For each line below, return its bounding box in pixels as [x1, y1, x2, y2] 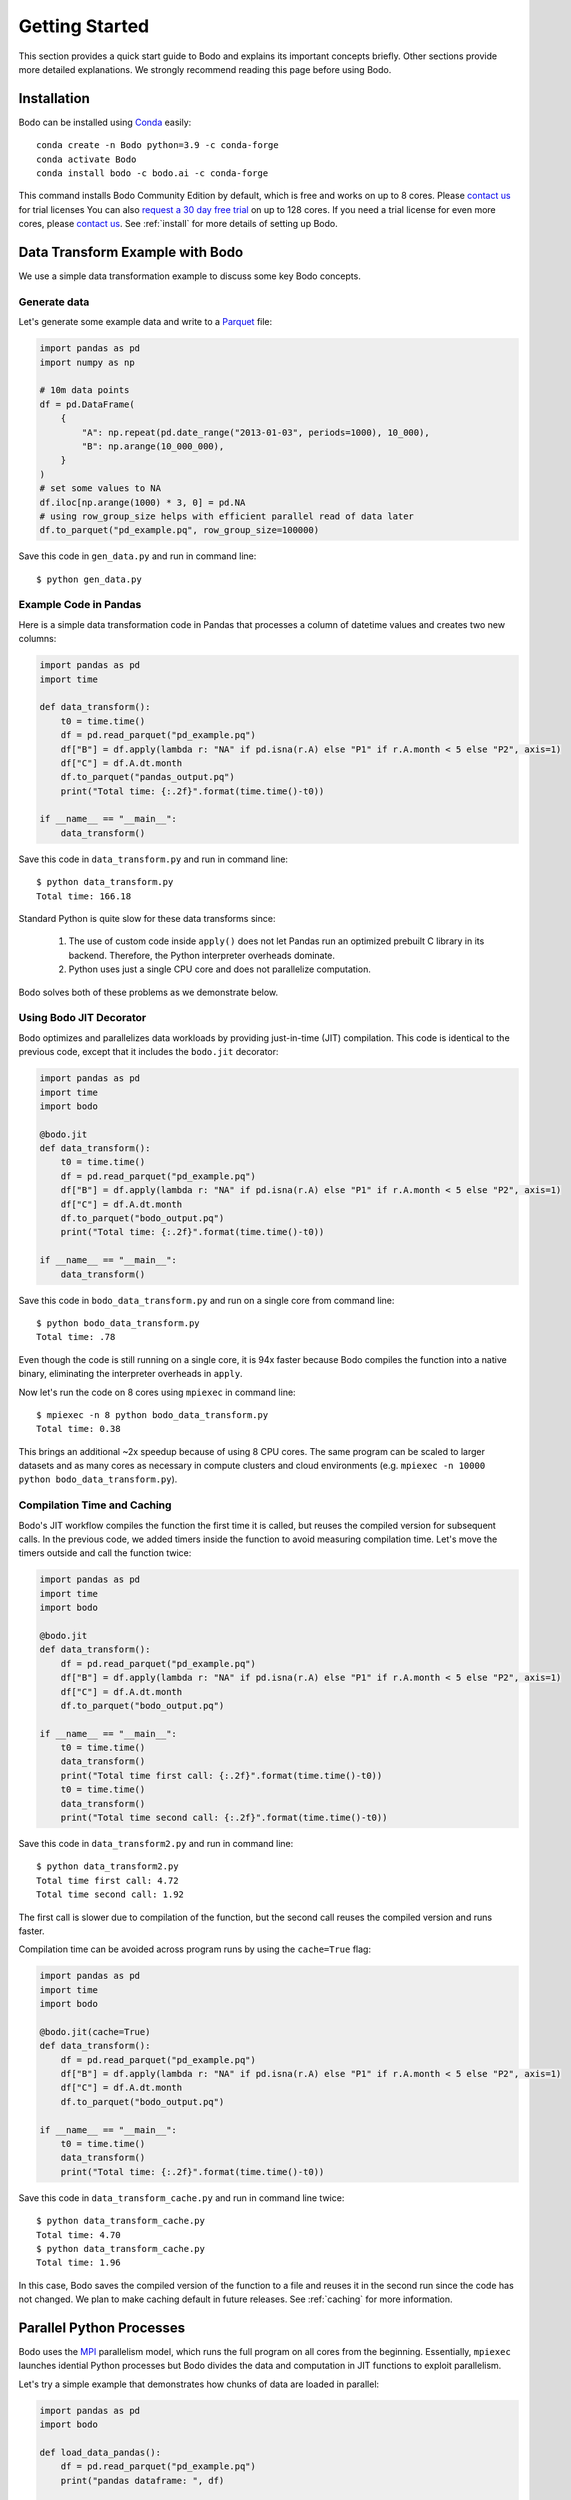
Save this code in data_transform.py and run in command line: [18, 853, 289, 865]
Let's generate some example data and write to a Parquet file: [18, 316, 273, 328]
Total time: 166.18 [36, 890, 132, 902]
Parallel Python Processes [18, 2319, 186, 2336]
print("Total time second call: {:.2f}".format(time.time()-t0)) [60, 1812, 388, 1824]
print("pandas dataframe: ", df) [60, 2475, 225, 2486]
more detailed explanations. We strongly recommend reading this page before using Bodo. [18, 63, 392, 75]
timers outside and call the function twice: [18, 1547, 192, 1559]
